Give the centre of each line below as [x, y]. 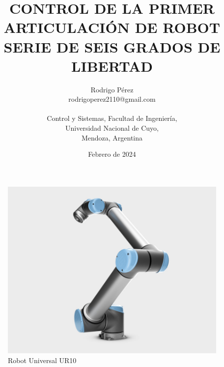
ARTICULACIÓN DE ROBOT [112, 27]
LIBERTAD [112, 66]
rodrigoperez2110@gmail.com [112, 99]
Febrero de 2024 [112, 154]
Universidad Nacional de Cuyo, [112, 128]
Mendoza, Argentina [112, 137]
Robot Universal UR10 [42, 360]
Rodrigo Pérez [112, 89]
